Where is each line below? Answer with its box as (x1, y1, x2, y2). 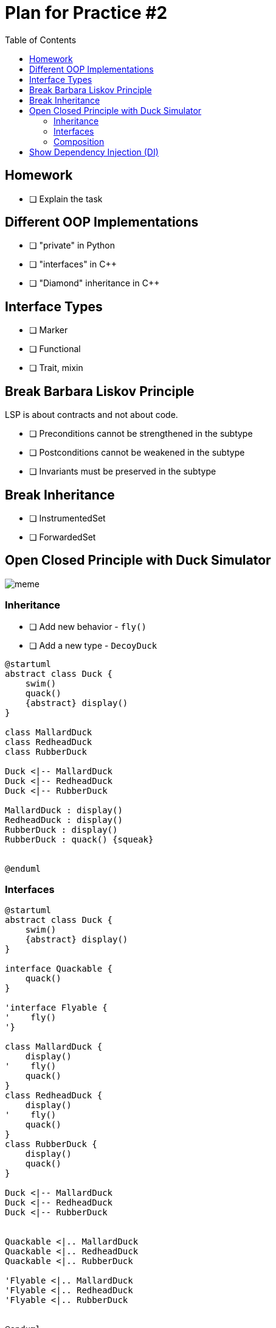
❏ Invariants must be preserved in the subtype (29, 466, 216, 477)
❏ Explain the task (29, 193, 103, 204)
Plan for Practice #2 (5, 2, 168, 23)
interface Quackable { (5, 964, 113, 974)
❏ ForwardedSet (29, 531, 96, 542)
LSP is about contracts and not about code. (5, 409, 178, 420)
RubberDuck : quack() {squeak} (5, 834, 154, 844)
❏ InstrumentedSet (29, 512, 106, 523)
